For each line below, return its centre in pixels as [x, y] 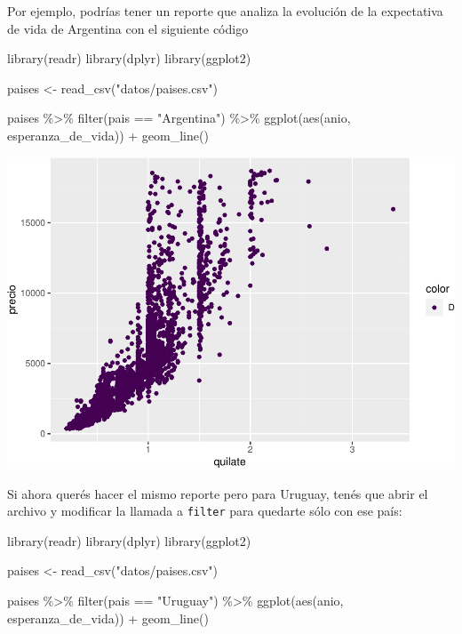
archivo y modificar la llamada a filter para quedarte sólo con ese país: [205, 511]
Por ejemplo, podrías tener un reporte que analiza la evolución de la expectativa [225, 11]
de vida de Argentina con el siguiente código [128, 28]
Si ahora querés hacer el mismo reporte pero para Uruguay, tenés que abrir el [218, 493]
